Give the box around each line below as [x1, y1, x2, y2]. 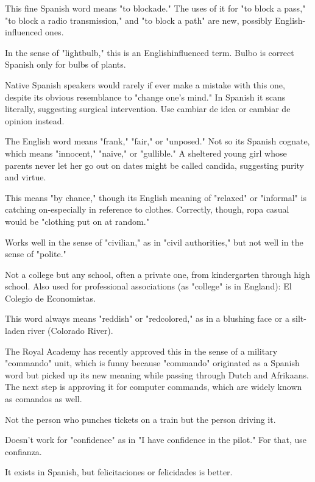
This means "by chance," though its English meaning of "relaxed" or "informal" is [5, 191, 306, 204]
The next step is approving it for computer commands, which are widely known [5, 380, 302, 393]
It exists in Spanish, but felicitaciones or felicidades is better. [5, 466, 233, 478]
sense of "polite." [5, 247, 66, 260]
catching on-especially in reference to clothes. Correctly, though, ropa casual [5, 203, 289, 216]
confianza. [5, 445, 42, 458]
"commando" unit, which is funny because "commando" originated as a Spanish [5, 356, 300, 369]
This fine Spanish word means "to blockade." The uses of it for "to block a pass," [5, 2, 306, 14]
